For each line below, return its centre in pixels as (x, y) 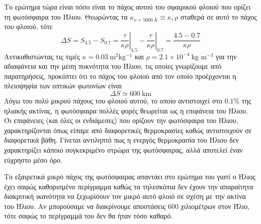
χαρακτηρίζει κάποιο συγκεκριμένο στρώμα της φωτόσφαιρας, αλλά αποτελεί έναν (123, 149)
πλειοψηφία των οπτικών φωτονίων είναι (63, 86)
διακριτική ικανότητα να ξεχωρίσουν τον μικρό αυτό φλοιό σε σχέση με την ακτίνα (125, 196)
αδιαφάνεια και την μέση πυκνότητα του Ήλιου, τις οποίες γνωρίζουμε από (113, 66)
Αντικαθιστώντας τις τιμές (42, 56)
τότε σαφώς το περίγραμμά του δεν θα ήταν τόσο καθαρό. (89, 216)
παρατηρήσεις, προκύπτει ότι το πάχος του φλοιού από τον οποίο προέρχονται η (120, 76)
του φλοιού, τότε (28, 26)
